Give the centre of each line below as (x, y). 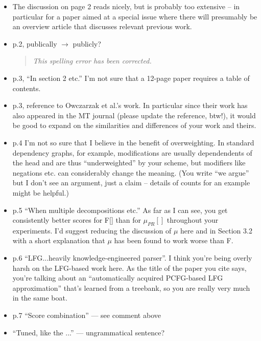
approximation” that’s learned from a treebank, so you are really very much (131, 287)
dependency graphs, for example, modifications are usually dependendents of (132, 152)
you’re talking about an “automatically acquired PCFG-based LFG (118, 278)
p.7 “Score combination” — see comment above (87, 315)
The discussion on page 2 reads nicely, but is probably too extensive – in (126, 6)
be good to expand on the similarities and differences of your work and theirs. (134, 125)
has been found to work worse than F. (174, 240)
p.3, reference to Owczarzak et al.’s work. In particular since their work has (130, 105)
